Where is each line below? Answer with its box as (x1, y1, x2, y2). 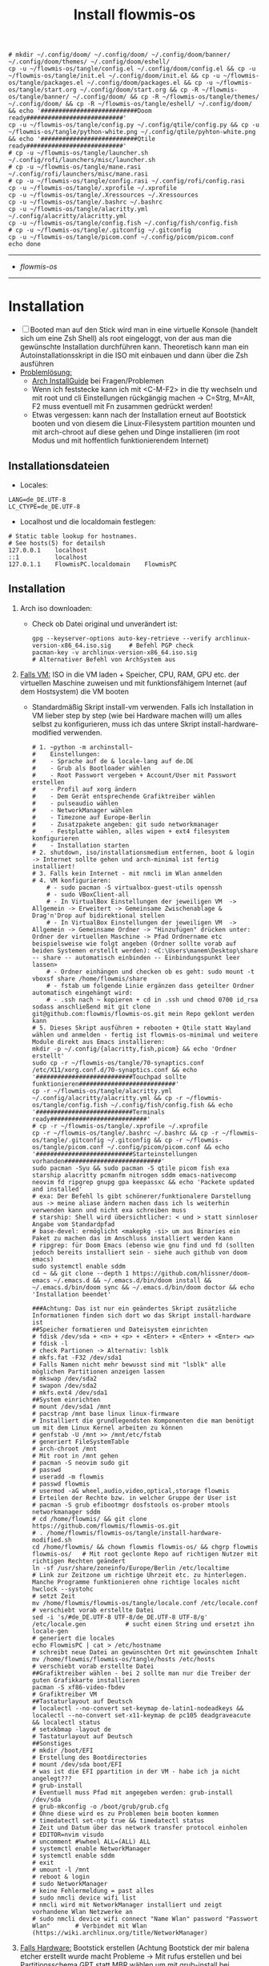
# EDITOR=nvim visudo (31, 1830, 104, 1839)
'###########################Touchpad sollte (31, 1073, 187, 1081)
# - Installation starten (31, 841, 130, 849)
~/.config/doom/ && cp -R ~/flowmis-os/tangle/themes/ (72, 93, 260, 101)
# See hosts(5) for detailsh (8, 539, 106, 547)
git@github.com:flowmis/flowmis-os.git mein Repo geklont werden (31, 1009, 255, 1017)
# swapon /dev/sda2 (31, 1381, 98, 1390)
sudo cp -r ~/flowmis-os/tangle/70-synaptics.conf (31, 1058, 205, 1067)
